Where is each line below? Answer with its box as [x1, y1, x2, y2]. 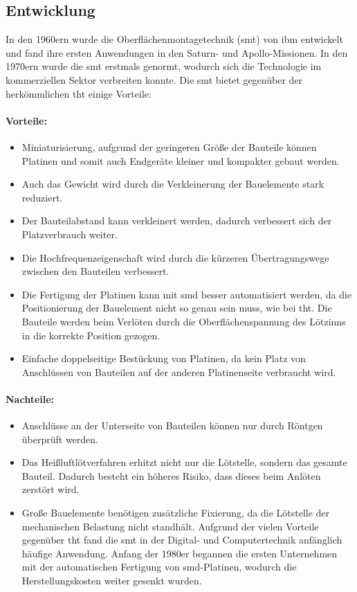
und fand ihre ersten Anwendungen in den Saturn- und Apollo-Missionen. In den [6, 45, 348, 60]
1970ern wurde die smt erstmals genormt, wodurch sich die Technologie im [6, 59, 322, 73]
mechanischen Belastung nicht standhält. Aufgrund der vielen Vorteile [21, 519, 319, 533]
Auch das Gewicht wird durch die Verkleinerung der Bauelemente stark [21, 177, 324, 191]
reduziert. [21, 190, 63, 204]
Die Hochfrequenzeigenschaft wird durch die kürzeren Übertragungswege [21, 250, 329, 264]
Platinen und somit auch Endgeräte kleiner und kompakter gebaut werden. [21, 153, 340, 168]
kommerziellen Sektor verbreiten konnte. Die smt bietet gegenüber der [6, 72, 303, 87]
